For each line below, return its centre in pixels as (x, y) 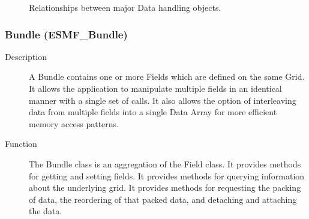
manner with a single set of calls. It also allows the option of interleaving (163, 100)
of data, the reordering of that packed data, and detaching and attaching (163, 199)
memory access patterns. (74, 123)
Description (26, 56)
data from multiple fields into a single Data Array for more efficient (153, 112)
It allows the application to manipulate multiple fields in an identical (155, 88)
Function (21, 144)
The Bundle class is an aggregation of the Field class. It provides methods (165, 163)
